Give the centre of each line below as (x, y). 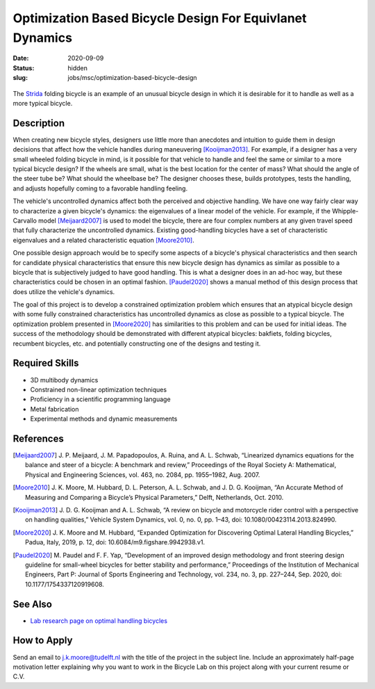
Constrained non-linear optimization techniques (98, 389)
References (38, 438)
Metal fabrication (55, 409)
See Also (32, 604)
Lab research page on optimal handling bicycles (99, 621)
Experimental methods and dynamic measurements (104, 419)
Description (39, 123)
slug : (20, 78)
